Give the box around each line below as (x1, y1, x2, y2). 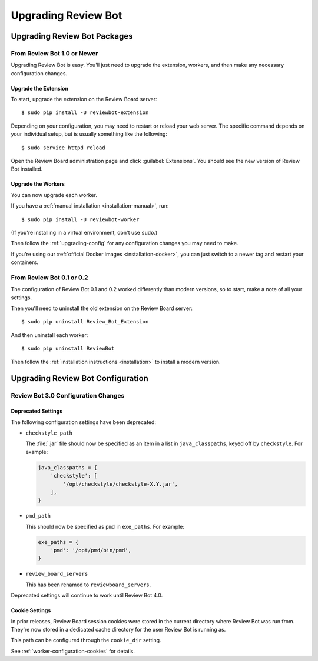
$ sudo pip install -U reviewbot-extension (21, 109, 149, 116)
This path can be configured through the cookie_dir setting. (11, 637, 161, 644)
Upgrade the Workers (11, 181, 65, 188)
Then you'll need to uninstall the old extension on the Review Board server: (11, 305, 193, 312)
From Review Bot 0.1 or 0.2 (11, 273, 88, 282)
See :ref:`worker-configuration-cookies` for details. (11, 647, 135, 655)
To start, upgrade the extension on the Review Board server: (11, 96, 157, 103)
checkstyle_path (25, 430, 73, 436)
